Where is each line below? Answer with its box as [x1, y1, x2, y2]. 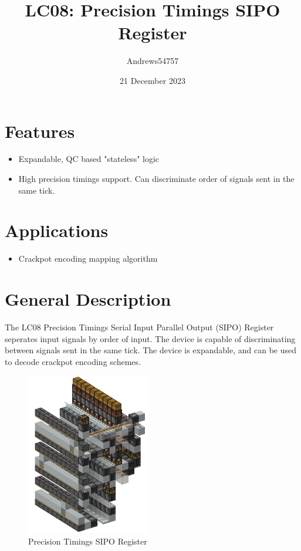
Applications [5, 218, 109, 242]
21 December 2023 [120, 74, 185, 86]
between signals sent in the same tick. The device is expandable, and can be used [5, 344, 297, 356]
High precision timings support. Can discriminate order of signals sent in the [18, 173, 295, 185]
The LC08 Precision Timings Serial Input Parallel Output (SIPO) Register [5, 321, 274, 333]
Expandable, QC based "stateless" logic [18, 153, 160, 165]
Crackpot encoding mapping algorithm [18, 252, 158, 265]
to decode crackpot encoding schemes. [5, 355, 141, 367]
